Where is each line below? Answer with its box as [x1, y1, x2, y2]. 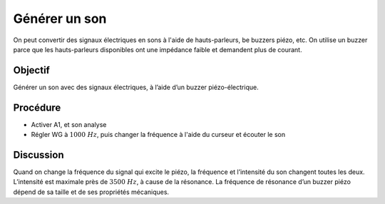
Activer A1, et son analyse [31, 120, 107, 128]
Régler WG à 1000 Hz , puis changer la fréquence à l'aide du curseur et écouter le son [31, 131, 285, 139]
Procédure [13, 101, 61, 113]
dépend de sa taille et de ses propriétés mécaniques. [13, 188, 170, 196]
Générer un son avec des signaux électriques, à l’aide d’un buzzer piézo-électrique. [13, 83, 260, 91]
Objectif [13, 64, 50, 76]
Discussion [13, 148, 64, 160]
